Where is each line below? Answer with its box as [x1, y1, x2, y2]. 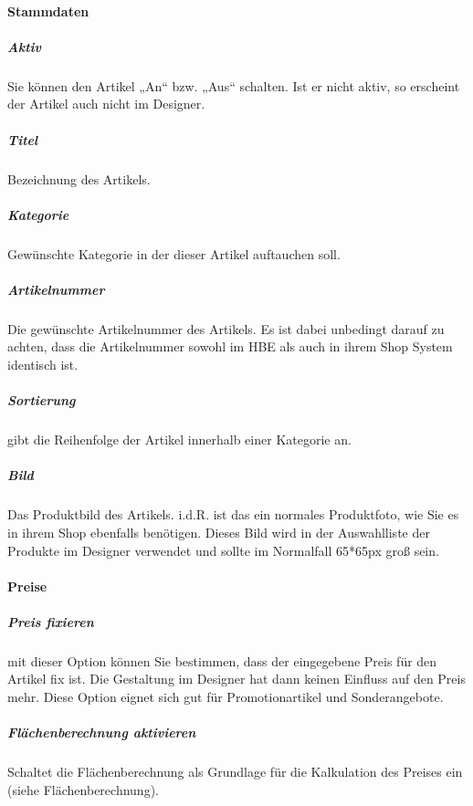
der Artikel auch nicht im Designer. [7, 94, 205, 113]
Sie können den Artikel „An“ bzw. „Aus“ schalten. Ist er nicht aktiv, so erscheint [7, 76, 460, 95]
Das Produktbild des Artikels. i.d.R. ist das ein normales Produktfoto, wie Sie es [7, 505, 459, 524]
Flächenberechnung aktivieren [7, 723, 196, 742]
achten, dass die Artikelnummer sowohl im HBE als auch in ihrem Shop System [7, 337, 453, 356]
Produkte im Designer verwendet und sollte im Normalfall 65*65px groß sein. [7, 540, 439, 560]
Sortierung [7, 391, 76, 410]
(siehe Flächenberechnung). [7, 780, 159, 799]
